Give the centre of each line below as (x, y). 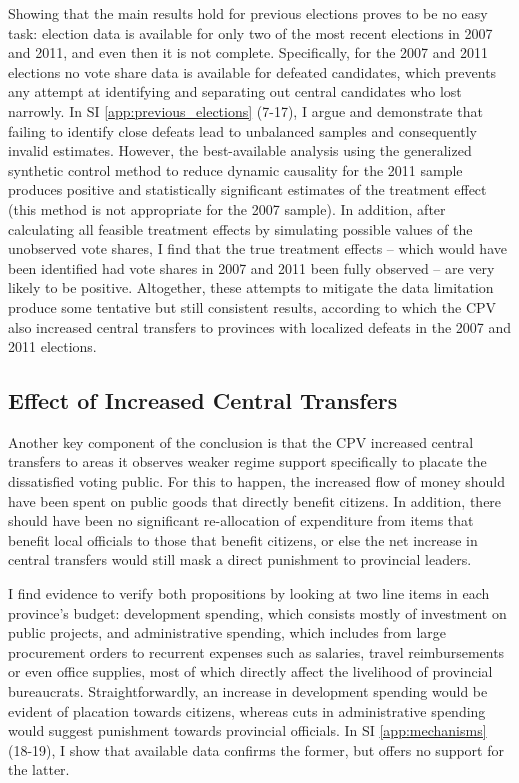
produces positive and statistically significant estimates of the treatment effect (247, 189)
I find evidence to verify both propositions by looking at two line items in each (249, 593)
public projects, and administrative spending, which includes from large (227, 632)
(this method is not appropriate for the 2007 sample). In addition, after (227, 208)
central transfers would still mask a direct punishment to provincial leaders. (240, 559)
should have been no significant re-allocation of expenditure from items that (241, 520)
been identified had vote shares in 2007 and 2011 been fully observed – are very (251, 267)
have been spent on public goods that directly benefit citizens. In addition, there (255, 500)
